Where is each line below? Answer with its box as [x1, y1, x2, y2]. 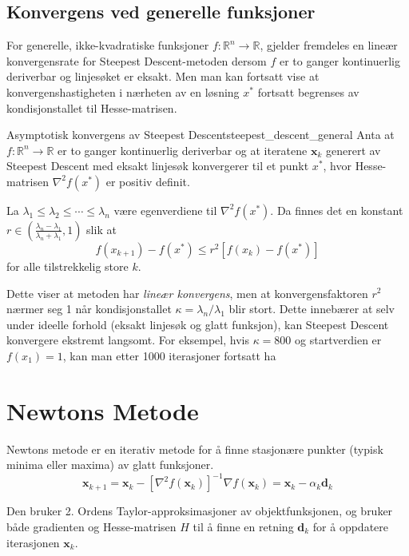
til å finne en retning [193, 518, 294, 534]
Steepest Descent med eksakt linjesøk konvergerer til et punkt [6, 157, 309, 174]
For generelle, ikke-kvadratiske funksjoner [6, 37, 209, 54]
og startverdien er [295, 332, 382, 348]
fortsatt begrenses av [257, 83, 359, 100]
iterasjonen [6, 534, 60, 550]
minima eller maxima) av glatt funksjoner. [6, 456, 214, 473]
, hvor [323, 157, 351, 174]
